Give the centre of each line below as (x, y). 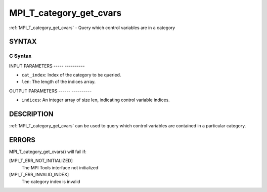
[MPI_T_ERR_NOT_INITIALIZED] (41, 161)
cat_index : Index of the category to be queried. (71, 75)
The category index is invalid (51, 181)
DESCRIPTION (31, 114)
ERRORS (22, 140)
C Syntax (20, 56)
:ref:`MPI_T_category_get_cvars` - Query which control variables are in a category (92, 28)
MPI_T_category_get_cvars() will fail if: (48, 152)
